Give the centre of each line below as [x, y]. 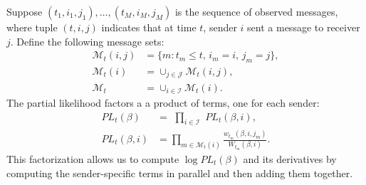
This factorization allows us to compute [93, 158]
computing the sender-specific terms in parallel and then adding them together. [180, 173]
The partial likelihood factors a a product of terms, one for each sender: [163, 102]
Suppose [25, 11]
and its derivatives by [290, 158]
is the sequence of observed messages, [256, 11]
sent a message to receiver [304, 27]
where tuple [32, 27]
